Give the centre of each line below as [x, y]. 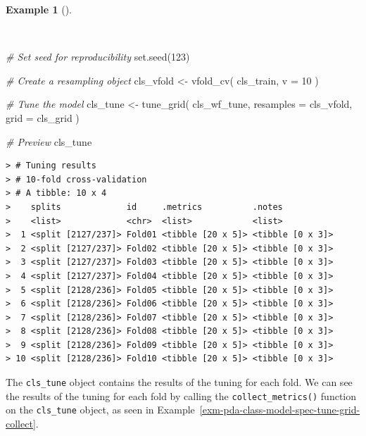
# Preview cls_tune [49, 141]
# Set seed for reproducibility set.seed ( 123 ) [98, 57]
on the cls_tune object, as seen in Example [100, 410]
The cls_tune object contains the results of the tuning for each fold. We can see [179, 382]
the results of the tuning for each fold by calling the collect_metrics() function [181, 395]
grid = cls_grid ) [43, 117]
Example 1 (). [39, 9]
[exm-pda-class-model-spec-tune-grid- [280, 410]
